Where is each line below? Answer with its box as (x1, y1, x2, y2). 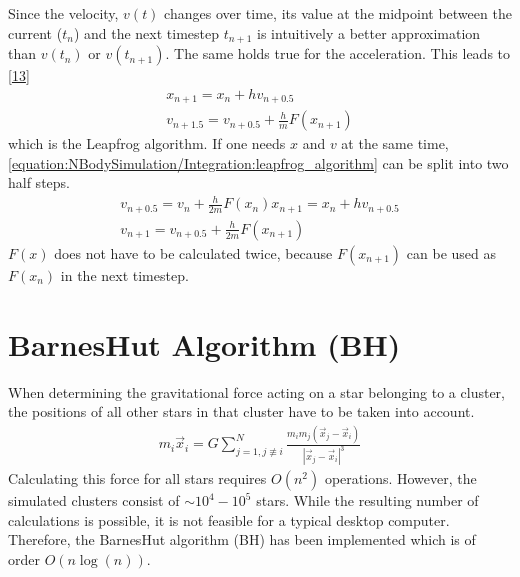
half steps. (8, 172, 70, 193)
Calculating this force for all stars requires (8, 468, 267, 489)
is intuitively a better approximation (257, 22, 481, 43)
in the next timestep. (60, 264, 189, 285)
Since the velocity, (8, 3, 119, 23)
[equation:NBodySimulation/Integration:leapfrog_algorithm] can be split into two (8, 152, 509, 173)
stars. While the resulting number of (256, 490, 479, 511)
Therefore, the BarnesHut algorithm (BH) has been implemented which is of (8, 529, 476, 550)
